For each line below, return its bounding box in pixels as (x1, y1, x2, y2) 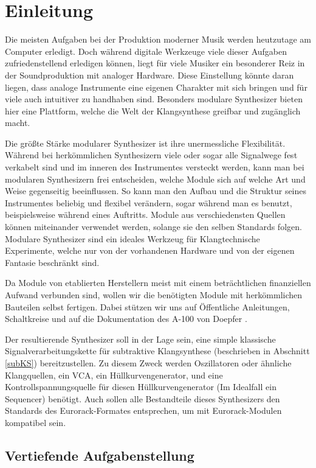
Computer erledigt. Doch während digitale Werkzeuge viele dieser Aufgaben (5, 44, 287, 57)
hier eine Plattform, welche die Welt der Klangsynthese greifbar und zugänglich (5, 104, 301, 117)
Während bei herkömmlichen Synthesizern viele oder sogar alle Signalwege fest (5, 148, 298, 161)
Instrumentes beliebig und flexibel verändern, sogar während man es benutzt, (5, 196, 292, 209)
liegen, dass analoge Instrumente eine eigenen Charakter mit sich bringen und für (5, 80, 307, 93)
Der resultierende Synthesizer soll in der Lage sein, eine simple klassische (5, 332, 276, 345)
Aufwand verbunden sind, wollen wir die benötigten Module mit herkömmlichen (5, 288, 303, 301)
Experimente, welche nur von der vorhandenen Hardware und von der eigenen (5, 244, 295, 257)
